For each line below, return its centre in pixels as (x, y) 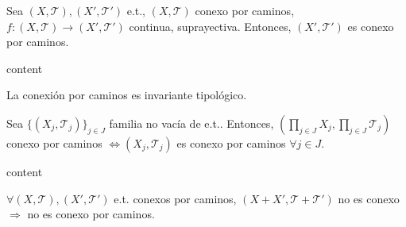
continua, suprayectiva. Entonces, (210, 26)
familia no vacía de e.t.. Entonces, (191, 123)
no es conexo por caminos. (91, 214)
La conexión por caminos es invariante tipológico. (127, 95)
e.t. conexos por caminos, (175, 198)
